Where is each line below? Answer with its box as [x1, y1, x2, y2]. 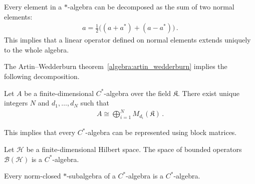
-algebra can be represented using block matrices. [85, 127, 237, 137]
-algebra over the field [104, 87, 171, 98]
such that [80, 97, 109, 108]
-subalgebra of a [67, 170, 116, 181]
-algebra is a [126, 170, 164, 181]
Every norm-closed [4, 170, 61, 181]
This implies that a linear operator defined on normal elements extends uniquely [4, 34, 251, 45]
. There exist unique [178, 87, 240, 98]
